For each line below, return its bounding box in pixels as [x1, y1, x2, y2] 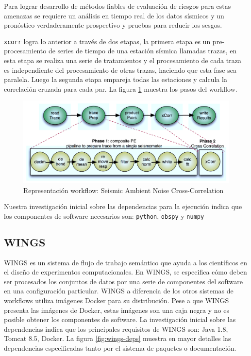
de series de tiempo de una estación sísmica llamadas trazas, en [48, 46, 237, 56]
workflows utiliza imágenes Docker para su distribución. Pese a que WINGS [4, 295, 229, 306]
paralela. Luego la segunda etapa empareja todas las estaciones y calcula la [4, 74, 227, 84]
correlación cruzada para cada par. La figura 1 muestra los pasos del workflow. [4, 83, 237, 94]
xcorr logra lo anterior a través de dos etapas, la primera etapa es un [4, 36, 211, 46]
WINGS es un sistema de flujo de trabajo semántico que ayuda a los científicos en [4, 257, 248, 267]
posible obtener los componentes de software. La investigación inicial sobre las [4, 314, 236, 324]
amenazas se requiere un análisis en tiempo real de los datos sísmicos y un [4, 10, 224, 20]
